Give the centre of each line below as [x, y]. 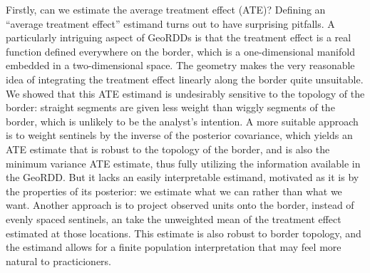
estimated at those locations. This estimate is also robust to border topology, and [184, 233]
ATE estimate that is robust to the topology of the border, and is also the [168, 149]
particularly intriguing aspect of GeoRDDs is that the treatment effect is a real [179, 37]
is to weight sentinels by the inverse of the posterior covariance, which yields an [179, 135]
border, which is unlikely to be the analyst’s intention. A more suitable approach [182, 121]
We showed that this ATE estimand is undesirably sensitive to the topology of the [185, 93]
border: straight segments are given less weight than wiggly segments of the [170, 107]
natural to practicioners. [58, 261]
